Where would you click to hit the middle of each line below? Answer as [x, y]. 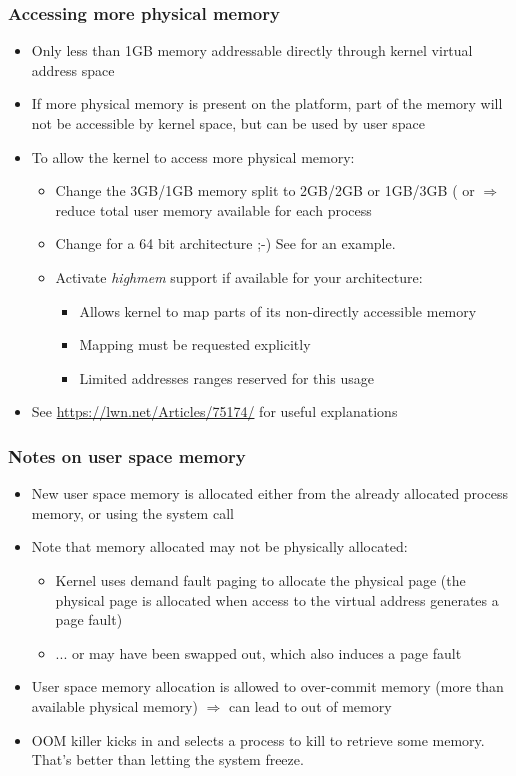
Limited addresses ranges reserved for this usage [226, 377]
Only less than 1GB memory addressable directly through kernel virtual [252, 50]
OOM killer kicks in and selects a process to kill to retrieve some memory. [258, 739]
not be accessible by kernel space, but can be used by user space [228, 123]
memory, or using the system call [132, 512]
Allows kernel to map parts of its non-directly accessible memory [278, 310]
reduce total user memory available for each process [213, 209]
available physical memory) [114, 705]
